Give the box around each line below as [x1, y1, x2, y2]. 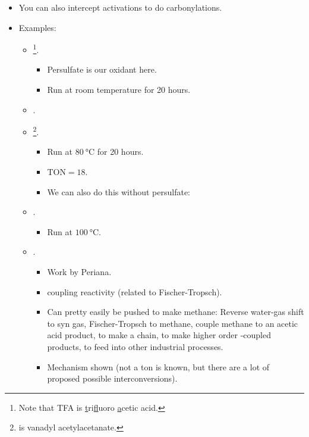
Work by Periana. [47, 266, 112, 278]
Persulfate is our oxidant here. [47, 63, 157, 76]
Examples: [18, 21, 56, 33]
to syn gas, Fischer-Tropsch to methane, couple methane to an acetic [47, 317, 298, 329]
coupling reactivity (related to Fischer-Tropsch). [47, 285, 222, 298]
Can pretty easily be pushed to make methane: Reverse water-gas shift [47, 305, 304, 318]
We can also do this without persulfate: [47, 185, 191, 198]
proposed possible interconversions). [47, 372, 178, 385]
